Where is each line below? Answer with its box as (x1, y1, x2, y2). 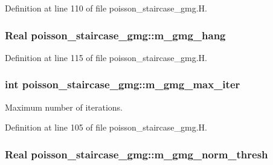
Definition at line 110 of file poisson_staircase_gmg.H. (5, 2, 207, 14)
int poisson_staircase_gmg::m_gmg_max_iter (5, 77, 240, 92)
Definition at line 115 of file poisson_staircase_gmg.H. (5, 51, 207, 63)
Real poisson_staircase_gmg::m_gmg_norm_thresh (5, 146, 268, 161)
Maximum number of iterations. (5, 100, 123, 113)
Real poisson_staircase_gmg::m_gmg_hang (5, 27, 226, 42)
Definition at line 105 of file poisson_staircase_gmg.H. (5, 121, 207, 134)
